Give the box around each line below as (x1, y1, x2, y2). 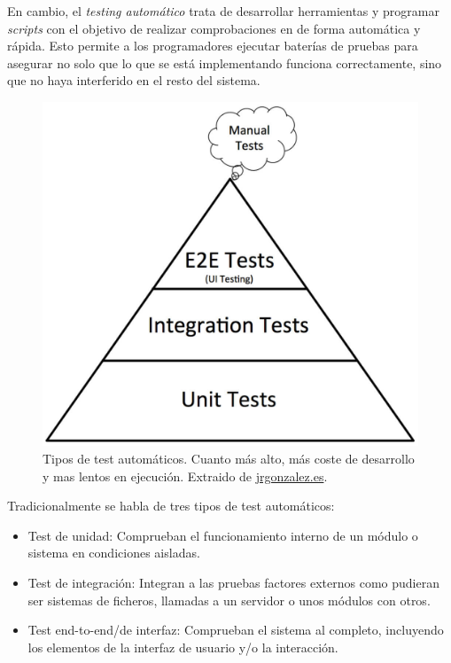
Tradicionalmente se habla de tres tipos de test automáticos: (7, 496, 335, 515)
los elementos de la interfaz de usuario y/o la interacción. (27, 637, 338, 656)
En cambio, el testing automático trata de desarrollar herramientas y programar (7, 2, 439, 19)
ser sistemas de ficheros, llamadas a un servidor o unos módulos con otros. (27, 590, 431, 609)
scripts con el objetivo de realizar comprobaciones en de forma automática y (7, 19, 421, 37)
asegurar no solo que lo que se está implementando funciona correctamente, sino (7, 53, 442, 72)
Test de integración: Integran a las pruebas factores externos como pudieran (27, 573, 439, 591)
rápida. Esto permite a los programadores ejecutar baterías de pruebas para (7, 36, 418, 55)
